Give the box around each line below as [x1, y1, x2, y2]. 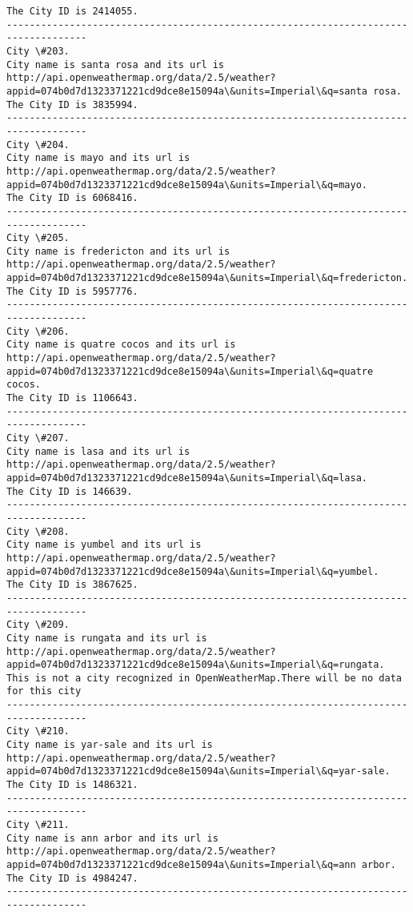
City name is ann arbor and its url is [6, 832, 219, 844]
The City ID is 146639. [6, 485, 133, 497]
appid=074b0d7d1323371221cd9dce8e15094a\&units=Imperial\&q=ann [6, 859, 356, 870]
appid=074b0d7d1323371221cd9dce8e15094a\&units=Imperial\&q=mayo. [6, 179, 368, 191]
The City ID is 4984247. [6, 872, 138, 884]
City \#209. [6, 619, 70, 631]
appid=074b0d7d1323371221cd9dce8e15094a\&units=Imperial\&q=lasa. [6, 472, 368, 484]
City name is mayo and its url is [6, 152, 190, 164]
